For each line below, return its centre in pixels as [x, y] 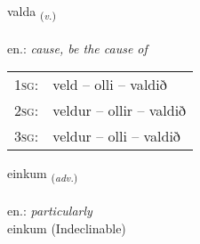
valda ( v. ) [32, 12]
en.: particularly [50, 211]
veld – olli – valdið [110, 85]
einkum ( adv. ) [43, 175]
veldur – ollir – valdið [120, 110]
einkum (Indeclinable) [67, 228]
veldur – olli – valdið [116, 136]
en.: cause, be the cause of [77, 48]
